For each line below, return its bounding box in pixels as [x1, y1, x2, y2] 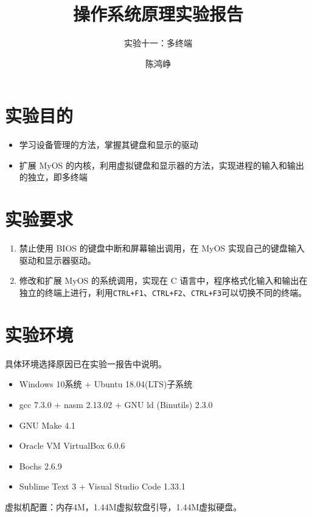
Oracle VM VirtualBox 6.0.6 [19, 439, 125, 452]
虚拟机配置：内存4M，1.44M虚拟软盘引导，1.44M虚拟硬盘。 [5, 500, 242, 513]
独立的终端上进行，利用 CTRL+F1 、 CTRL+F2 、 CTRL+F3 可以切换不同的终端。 [19, 286, 307, 298]
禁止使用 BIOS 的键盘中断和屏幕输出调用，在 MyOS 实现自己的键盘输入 [19, 242, 305, 255]
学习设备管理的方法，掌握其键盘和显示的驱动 [19, 138, 198, 151]
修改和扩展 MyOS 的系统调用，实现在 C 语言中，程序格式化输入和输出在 [19, 274, 308, 287]
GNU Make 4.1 [19, 418, 76, 431]
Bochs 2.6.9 [19, 459, 62, 472]
